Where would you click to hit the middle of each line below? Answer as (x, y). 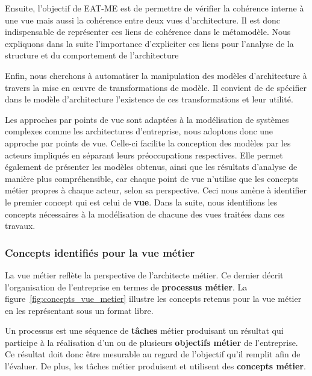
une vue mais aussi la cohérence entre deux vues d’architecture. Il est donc (143, 20)
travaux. (20, 226)
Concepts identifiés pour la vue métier (100, 252)
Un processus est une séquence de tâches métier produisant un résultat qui (144, 331)
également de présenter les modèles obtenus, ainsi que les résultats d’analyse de (151, 167)
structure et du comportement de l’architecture (92, 55)
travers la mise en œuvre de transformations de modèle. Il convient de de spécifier (156, 87)
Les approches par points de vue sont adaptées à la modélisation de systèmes (147, 119)
